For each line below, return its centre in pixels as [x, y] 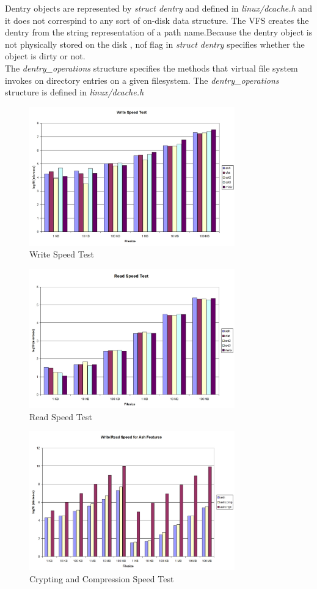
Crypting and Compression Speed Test [102, 578]
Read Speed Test [61, 416]
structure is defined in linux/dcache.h [75, 92]
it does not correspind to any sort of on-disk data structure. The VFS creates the [157, 20]
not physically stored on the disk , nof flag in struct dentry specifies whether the [155, 44]
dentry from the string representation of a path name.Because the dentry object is [159, 32]
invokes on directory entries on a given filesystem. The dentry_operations [142, 80]
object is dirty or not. [45, 56]
